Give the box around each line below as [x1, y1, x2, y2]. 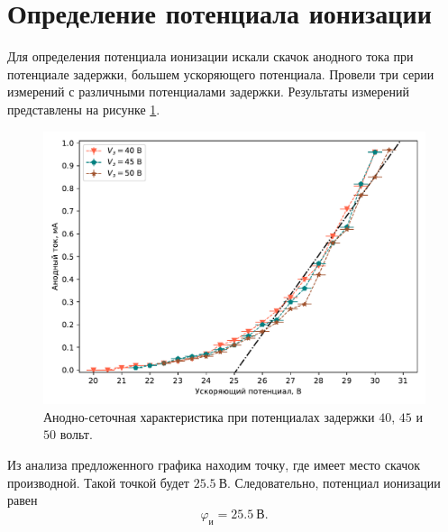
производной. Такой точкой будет [7, 472, 189, 491]
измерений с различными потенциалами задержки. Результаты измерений [7, 82, 409, 101]
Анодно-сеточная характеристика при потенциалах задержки [43, 407, 375, 426]
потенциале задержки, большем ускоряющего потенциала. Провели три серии [7, 64, 434, 83]
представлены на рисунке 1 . [7, 99, 160, 118]
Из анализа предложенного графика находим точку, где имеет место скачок [7, 454, 421, 473]
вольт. [59, 425, 93, 444]
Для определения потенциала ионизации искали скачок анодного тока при [7, 47, 414, 66]
